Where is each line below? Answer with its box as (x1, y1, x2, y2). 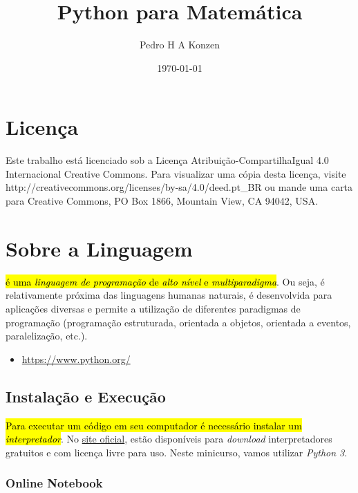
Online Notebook (6, 474, 103, 492)
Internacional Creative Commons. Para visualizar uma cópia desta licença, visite (6, 166, 346, 180)
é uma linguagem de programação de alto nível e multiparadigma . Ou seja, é (6, 274, 325, 288)
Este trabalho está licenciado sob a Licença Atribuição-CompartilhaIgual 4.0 (6, 153, 329, 167)
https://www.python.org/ (21, 351, 131, 366)
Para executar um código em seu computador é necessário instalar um (6, 418, 302, 432)
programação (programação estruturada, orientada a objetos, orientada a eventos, (6, 315, 351, 329)
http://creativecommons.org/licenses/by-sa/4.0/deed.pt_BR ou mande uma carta (6, 180, 353, 194)
